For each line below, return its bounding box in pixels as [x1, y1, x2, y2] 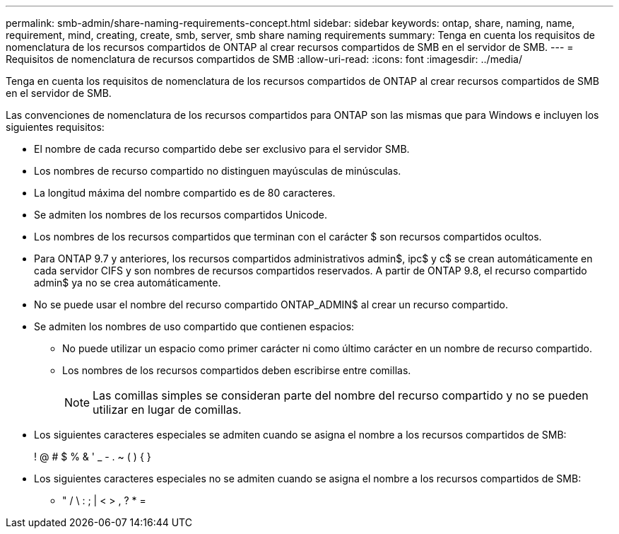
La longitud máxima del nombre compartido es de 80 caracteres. [34, 187, 336, 199]
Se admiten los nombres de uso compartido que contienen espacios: [34, 320, 355, 332]
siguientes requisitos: [6, 121, 105, 133]
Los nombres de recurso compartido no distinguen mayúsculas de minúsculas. [34, 165, 401, 177]
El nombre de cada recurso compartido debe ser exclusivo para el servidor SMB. [34, 143, 410, 155]
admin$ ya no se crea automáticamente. [34, 277, 221, 289]
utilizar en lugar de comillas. [93, 402, 242, 417]
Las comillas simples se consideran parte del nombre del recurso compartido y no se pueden [93, 388, 589, 402]
